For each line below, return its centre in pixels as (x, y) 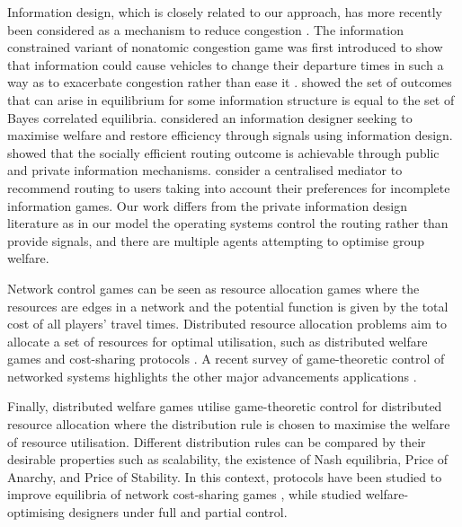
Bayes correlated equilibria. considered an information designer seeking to (210, 117)
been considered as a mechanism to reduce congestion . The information (206, 29)
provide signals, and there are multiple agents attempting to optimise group (216, 240)
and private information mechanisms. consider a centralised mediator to (205, 170)
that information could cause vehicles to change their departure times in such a (226, 64)
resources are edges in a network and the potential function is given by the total (228, 306)
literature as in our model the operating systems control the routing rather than (228, 223)
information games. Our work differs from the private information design (208, 205)
